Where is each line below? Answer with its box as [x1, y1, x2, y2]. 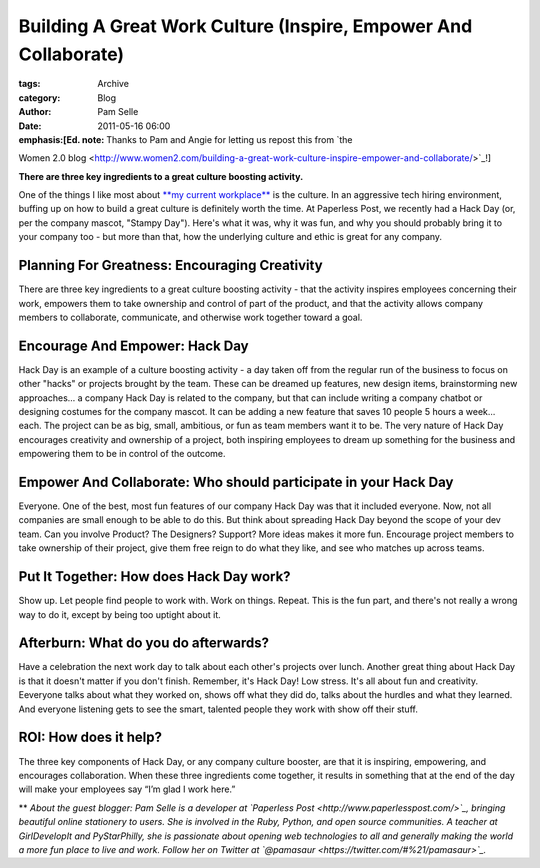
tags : [18, 78, 41, 90]
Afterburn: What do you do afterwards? [18, 635, 270, 652]
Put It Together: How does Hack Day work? [18, 568, 291, 585]
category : [18, 91, 61, 104]
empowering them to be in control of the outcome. [18, 448, 226, 460]
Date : [18, 120, 42, 132]
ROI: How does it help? [18, 729, 162, 746]
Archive [97, 78, 130, 90]
